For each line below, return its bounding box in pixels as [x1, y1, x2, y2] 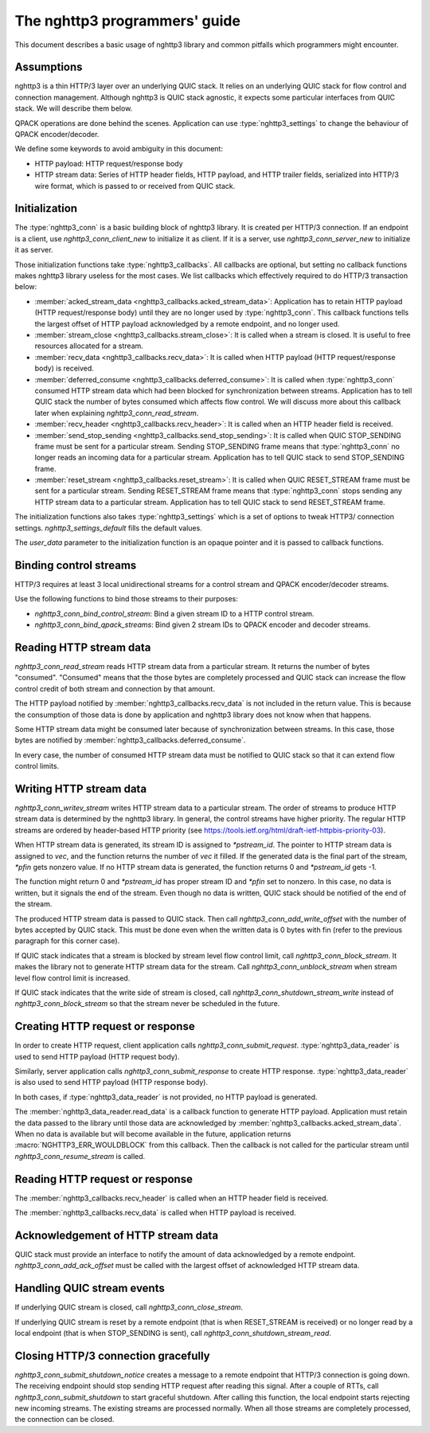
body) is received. [34, 363, 95, 374]
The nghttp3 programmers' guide [14, 12, 240, 29]
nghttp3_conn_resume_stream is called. [14, 1151, 146, 1161]
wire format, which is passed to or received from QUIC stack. [34, 181, 236, 190]
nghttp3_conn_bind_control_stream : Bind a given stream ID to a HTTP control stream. [34, 609, 315, 618]
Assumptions [14, 61, 83, 74]
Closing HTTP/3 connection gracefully [14, 1349, 210, 1362]
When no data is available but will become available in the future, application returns [14, 1129, 291, 1138]
